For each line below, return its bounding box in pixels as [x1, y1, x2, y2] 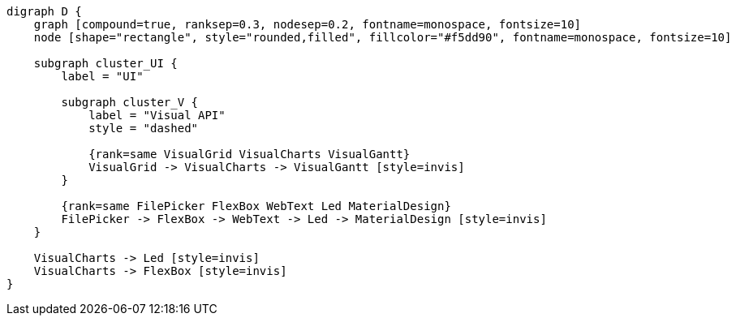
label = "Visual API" [88, 109, 226, 122]
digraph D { [6, 5, 82, 18]
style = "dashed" [88, 122, 199, 135]
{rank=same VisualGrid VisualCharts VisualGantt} [88, 148, 411, 161]
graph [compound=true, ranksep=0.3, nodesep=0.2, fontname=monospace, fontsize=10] [33, 18, 582, 31]
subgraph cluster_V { [61, 96, 199, 109]
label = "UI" [61, 70, 144, 83]
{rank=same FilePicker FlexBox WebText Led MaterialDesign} [61, 200, 451, 213]
